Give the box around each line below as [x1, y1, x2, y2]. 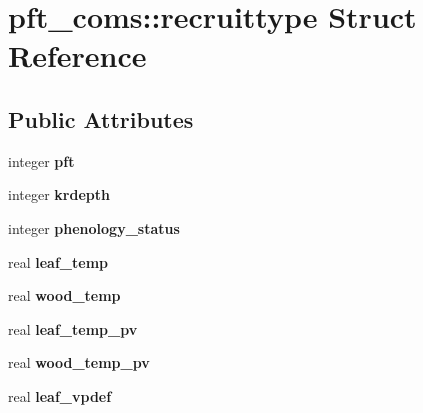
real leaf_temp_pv [8, 318, 138, 339]
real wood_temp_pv [8, 352, 150, 373]
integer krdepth [8, 184, 110, 205]
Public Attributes [8, 103, 194, 134]
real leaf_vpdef [8, 385, 112, 406]
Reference [8, 35, 147, 76]
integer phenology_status [8, 217, 180, 238]
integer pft [8, 150, 75, 171]
